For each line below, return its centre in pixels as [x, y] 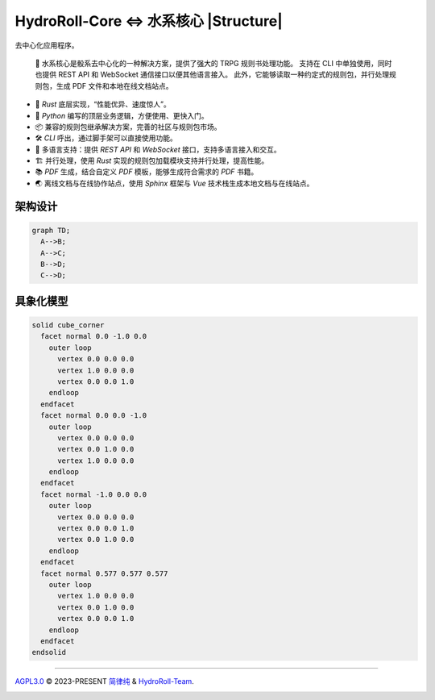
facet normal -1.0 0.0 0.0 [94, 494]
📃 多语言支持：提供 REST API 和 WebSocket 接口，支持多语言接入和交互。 [158, 149]
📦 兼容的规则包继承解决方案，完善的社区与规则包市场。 [128, 127]
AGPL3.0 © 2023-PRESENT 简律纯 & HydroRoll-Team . [105, 681]
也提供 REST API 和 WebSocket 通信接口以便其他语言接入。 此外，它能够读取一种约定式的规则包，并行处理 [212, 75]
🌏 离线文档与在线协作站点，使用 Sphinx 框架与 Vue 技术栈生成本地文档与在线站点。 [174, 183]
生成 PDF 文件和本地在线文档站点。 [114, 85]
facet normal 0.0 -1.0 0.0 [94, 336]
